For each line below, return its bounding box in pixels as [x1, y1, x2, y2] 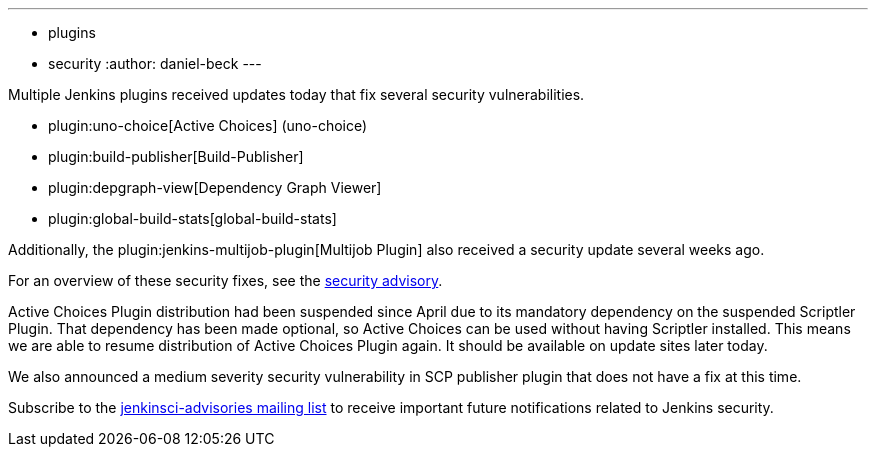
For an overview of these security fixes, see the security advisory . [8, 272, 443, 289]
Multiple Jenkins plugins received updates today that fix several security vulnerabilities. [8, 86, 585, 103]
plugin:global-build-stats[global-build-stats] [48, 210, 337, 227]
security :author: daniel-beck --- [48, 55, 262, 72]
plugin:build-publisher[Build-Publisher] [48, 148, 304, 165]
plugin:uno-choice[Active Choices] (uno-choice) [48, 117, 368, 134]
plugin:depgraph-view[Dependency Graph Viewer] [48, 179, 382, 196]
